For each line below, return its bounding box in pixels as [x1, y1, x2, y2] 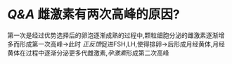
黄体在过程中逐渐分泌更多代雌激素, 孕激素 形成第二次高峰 [7, 49, 170, 57]
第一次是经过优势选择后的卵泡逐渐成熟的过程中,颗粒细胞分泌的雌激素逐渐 [7, 31, 219, 39]
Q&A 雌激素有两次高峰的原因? [7, 6, 181, 23]
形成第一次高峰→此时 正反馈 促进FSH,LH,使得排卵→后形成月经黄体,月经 [19, 39, 225, 48]
